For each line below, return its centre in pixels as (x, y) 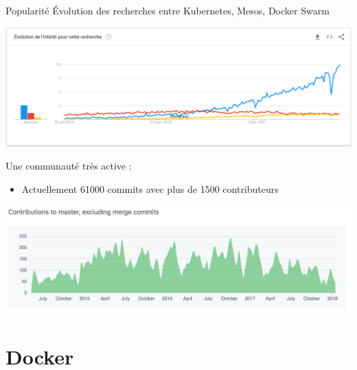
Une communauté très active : (69, 166)
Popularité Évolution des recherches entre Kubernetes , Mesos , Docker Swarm (168, 10)
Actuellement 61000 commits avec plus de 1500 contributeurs (150, 189)
